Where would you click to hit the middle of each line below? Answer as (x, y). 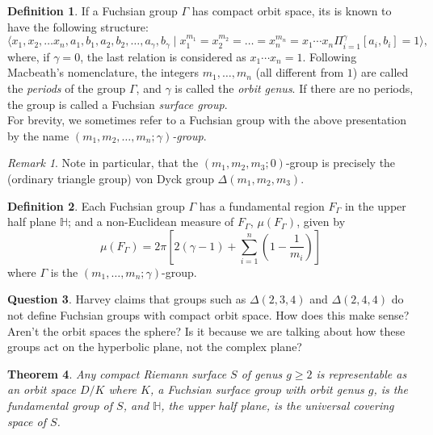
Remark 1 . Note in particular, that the (103, 163)
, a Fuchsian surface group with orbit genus (257, 389)
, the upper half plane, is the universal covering (277, 405)
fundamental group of (60, 405)
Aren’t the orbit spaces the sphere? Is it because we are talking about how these (206, 330)
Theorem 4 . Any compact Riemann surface (117, 373)
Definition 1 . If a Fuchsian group (92, 10)
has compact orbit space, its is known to (292, 10)
